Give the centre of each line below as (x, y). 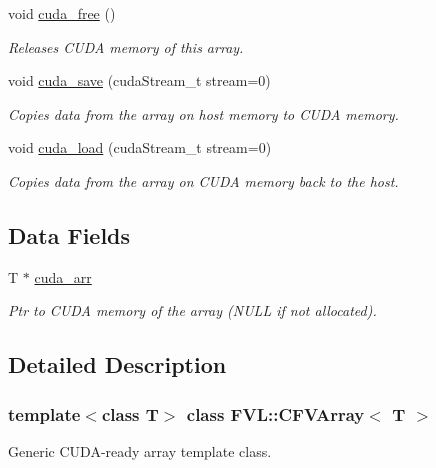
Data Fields (69, 234)
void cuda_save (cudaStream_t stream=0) (139, 80)
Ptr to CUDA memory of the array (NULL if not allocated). (192, 310)
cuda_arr (63, 276)
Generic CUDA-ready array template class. (140, 450)
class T (130, 413)
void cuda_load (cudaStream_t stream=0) (140, 147)
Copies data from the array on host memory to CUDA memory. (203, 113)
